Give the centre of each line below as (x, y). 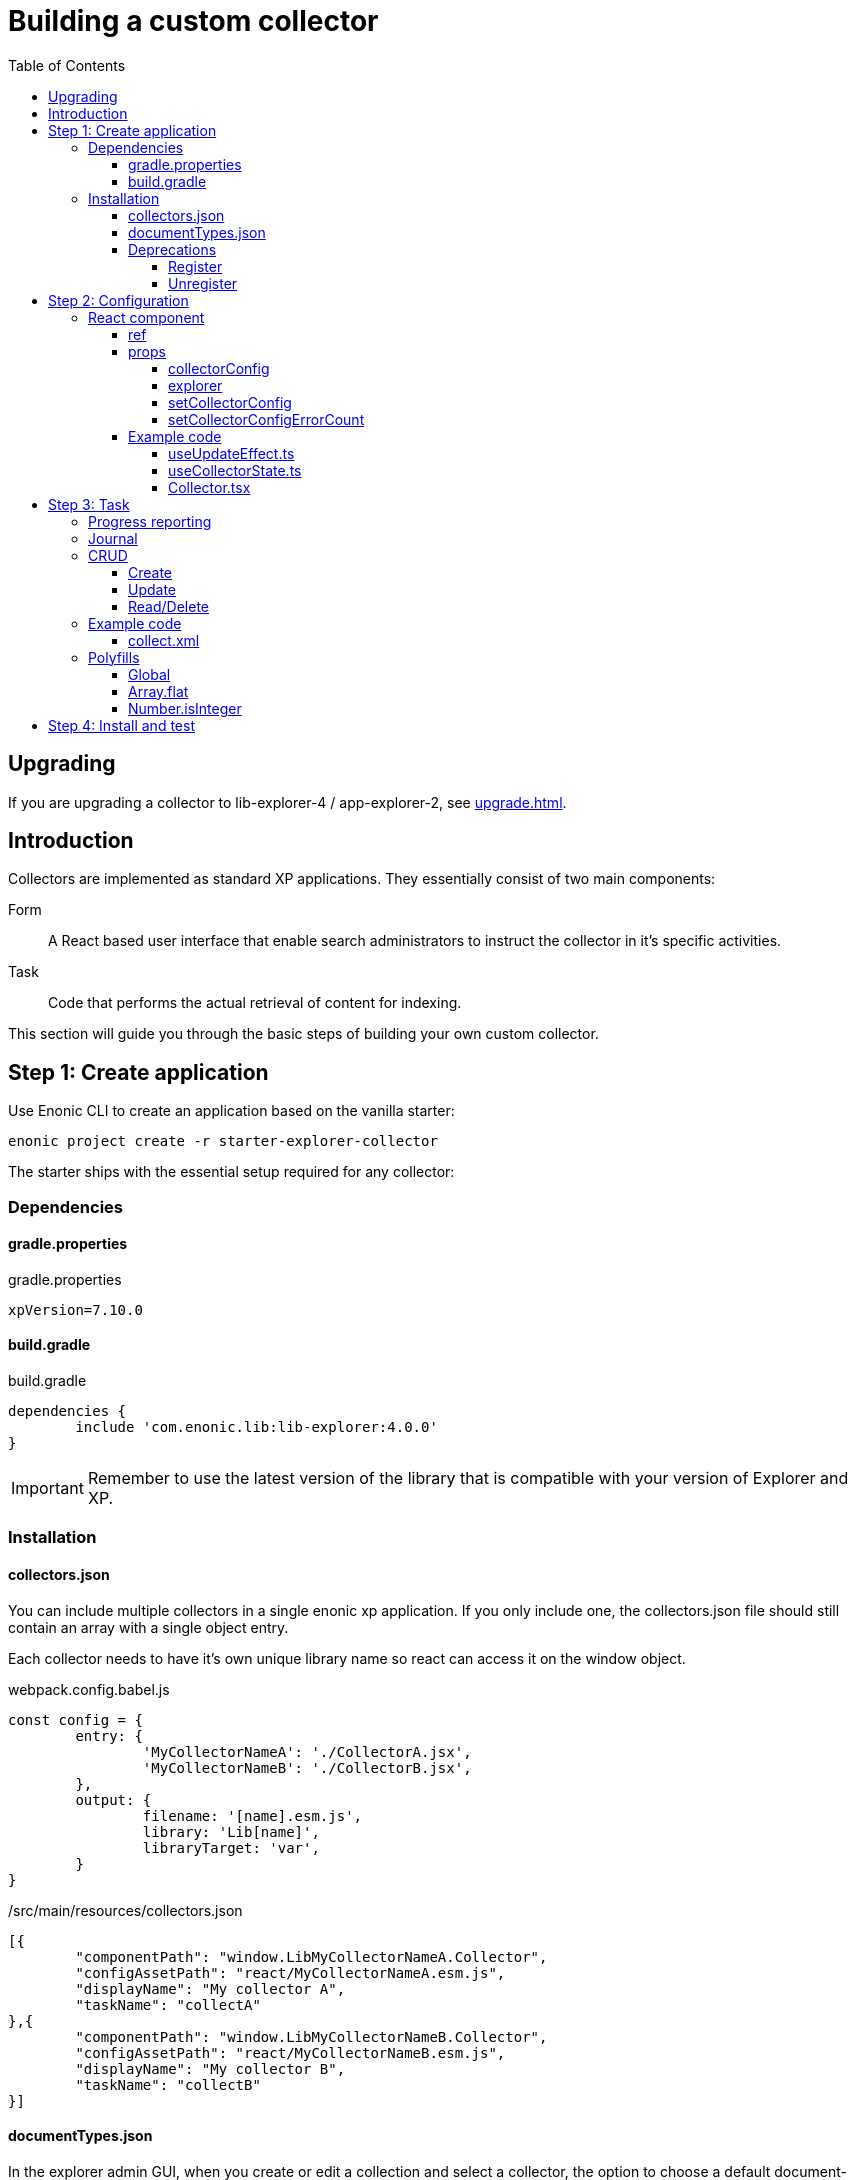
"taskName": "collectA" (168, 2004)
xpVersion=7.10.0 (75, 1309)
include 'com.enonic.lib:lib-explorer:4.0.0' (256, 1427)
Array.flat (158, 691)
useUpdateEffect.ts (231, 453)
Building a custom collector (193, 21)
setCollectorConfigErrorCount (266, 419)
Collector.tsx (209, 487)
